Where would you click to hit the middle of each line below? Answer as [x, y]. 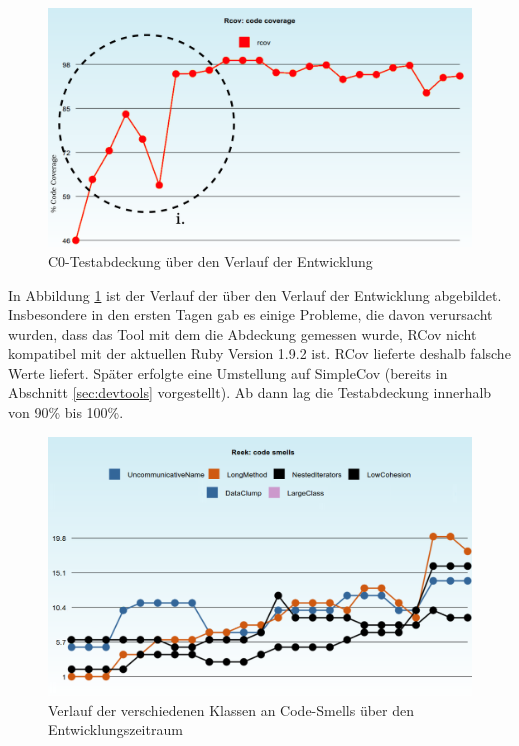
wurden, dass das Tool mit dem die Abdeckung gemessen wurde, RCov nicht [242, 333]
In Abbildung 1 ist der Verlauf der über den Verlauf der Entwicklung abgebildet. [255, 294]
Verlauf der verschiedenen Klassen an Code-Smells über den [231, 709]
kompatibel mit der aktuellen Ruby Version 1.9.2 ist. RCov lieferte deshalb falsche [259, 353]
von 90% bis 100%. [66, 412]
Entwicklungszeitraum [115, 729]
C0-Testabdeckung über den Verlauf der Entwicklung [210, 260]
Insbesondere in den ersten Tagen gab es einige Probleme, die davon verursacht [250, 314]
